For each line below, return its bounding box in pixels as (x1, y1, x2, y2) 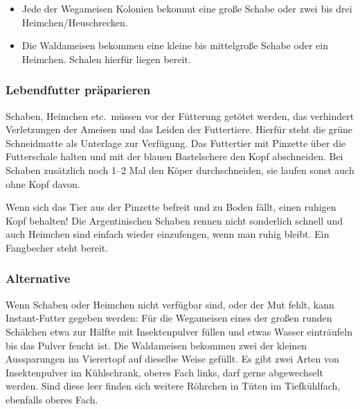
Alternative (6, 270, 71, 287)
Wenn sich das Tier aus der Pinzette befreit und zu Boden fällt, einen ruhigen (6, 200, 336, 214)
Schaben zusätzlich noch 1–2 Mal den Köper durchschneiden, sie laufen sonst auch (6, 162, 354, 177)
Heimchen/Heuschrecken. (21, 15, 128, 29)
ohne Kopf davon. (6, 176, 80, 191)
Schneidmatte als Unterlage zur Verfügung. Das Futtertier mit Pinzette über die (6, 135, 345, 150)
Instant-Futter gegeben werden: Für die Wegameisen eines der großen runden (6, 311, 332, 325)
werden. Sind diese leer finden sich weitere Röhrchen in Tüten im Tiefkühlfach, (6, 378, 341, 393)
